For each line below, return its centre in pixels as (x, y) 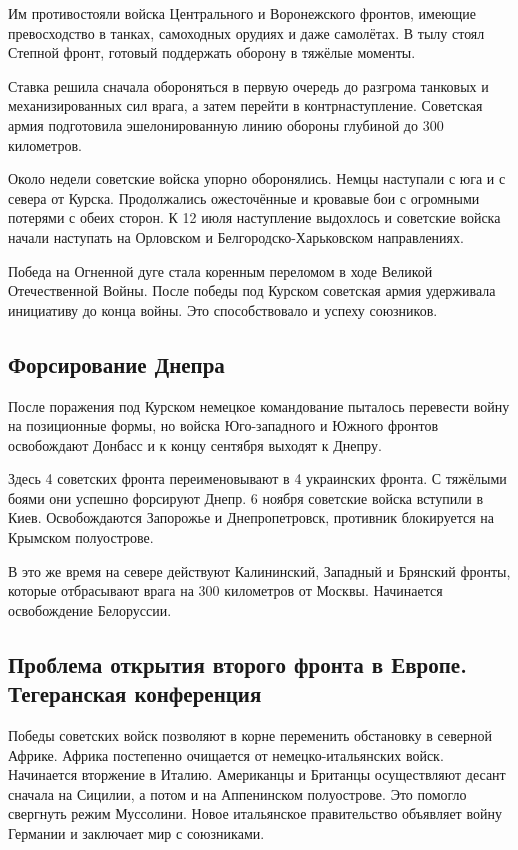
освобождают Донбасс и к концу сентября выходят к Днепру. (195, 444)
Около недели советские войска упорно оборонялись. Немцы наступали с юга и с (257, 178)
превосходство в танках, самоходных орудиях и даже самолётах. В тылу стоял (246, 32)
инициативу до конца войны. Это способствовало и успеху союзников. (223, 309)
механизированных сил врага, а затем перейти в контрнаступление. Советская (245, 105)
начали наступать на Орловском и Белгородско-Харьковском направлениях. (236, 236)
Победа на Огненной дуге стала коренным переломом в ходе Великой (220, 270)
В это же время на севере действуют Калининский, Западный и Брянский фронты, (259, 570)
